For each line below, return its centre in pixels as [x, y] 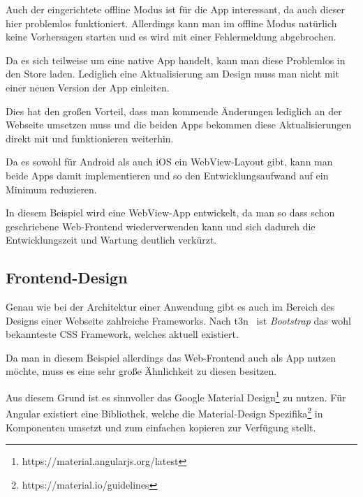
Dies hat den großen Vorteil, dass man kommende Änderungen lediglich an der [174, 111]
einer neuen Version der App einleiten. [88, 87]
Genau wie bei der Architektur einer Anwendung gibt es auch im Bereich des [170, 307]
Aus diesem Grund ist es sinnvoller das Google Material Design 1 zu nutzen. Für [176, 396]
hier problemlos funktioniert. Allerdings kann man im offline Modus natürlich [171, 23]
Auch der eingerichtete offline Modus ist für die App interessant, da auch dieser [175, 9]
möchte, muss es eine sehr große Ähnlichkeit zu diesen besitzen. [141, 371]
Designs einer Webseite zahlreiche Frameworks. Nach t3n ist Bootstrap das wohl [178, 320]
